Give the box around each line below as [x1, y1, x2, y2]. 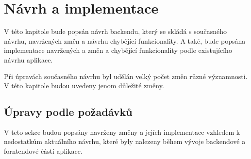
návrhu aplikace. [4, 54, 53, 64]
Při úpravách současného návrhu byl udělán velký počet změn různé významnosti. [4, 71, 248, 81]
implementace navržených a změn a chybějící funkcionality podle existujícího [4, 45, 232, 55]
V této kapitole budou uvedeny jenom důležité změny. [4, 80, 164, 91]
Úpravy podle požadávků [4, 104, 133, 119]
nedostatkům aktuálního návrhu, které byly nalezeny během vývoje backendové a [4, 136, 246, 146]
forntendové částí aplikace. [4, 146, 83, 156]
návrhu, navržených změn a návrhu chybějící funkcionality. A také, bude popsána [4, 35, 246, 46]
